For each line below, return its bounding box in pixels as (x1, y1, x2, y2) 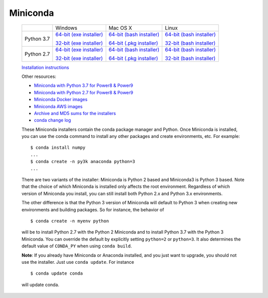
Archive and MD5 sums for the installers (34, 110, 116, 116)
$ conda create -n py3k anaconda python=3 (30, 159, 135, 165)
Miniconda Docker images (34, 97, 88, 103)
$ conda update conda (30, 271, 83, 276)
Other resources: (21, 73, 57, 79)
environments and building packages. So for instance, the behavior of (21, 206, 164, 213)
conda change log (34, 117, 71, 123)
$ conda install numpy (30, 145, 86, 151)
